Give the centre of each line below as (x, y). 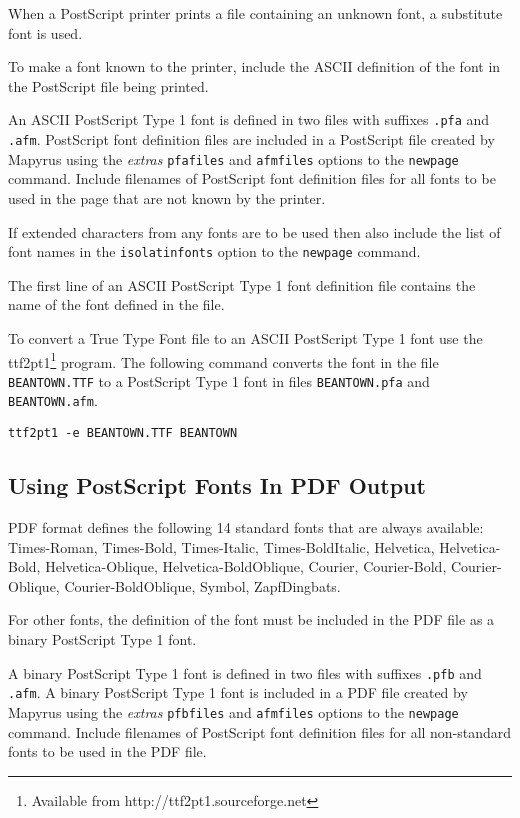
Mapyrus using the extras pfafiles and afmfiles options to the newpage (233, 158)
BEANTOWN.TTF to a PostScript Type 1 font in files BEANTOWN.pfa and (219, 380)
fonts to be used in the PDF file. (107, 751)
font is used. (45, 32)
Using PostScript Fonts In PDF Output (217, 485)
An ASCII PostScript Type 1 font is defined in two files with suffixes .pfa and (249, 119)
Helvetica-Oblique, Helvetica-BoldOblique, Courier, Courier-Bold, (246, 566)
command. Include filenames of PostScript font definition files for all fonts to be (252, 178)
